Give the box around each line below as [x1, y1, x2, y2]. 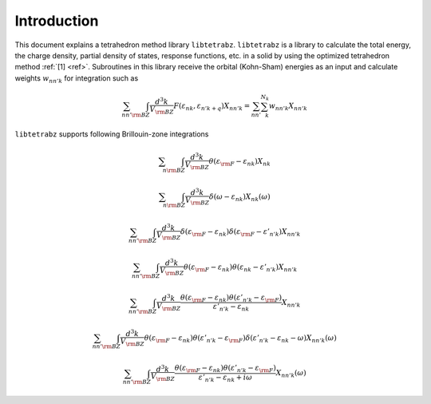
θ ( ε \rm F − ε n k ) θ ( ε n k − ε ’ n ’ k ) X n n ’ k [184, 263, 298, 273]
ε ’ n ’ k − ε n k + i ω [198, 372, 253, 383]
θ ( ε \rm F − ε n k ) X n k [208, 156, 271, 168]
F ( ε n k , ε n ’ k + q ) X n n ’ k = [173, 101, 251, 112]
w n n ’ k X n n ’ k [268, 101, 307, 112]
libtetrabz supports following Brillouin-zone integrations [14, 129, 209, 139]
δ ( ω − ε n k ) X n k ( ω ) [208, 192, 271, 203]
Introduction [14, 12, 99, 30]
